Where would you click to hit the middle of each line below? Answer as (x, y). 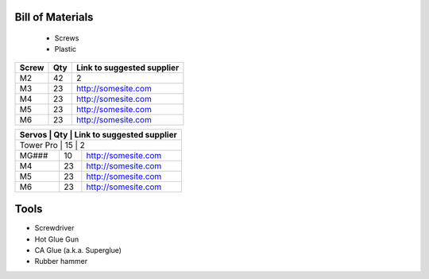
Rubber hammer (61, 262)
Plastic (66, 49)
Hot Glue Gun (57, 239)
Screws (67, 38)
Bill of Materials (54, 17)
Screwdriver (54, 228)
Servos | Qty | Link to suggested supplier (99, 134)
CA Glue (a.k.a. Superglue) (78, 250)
